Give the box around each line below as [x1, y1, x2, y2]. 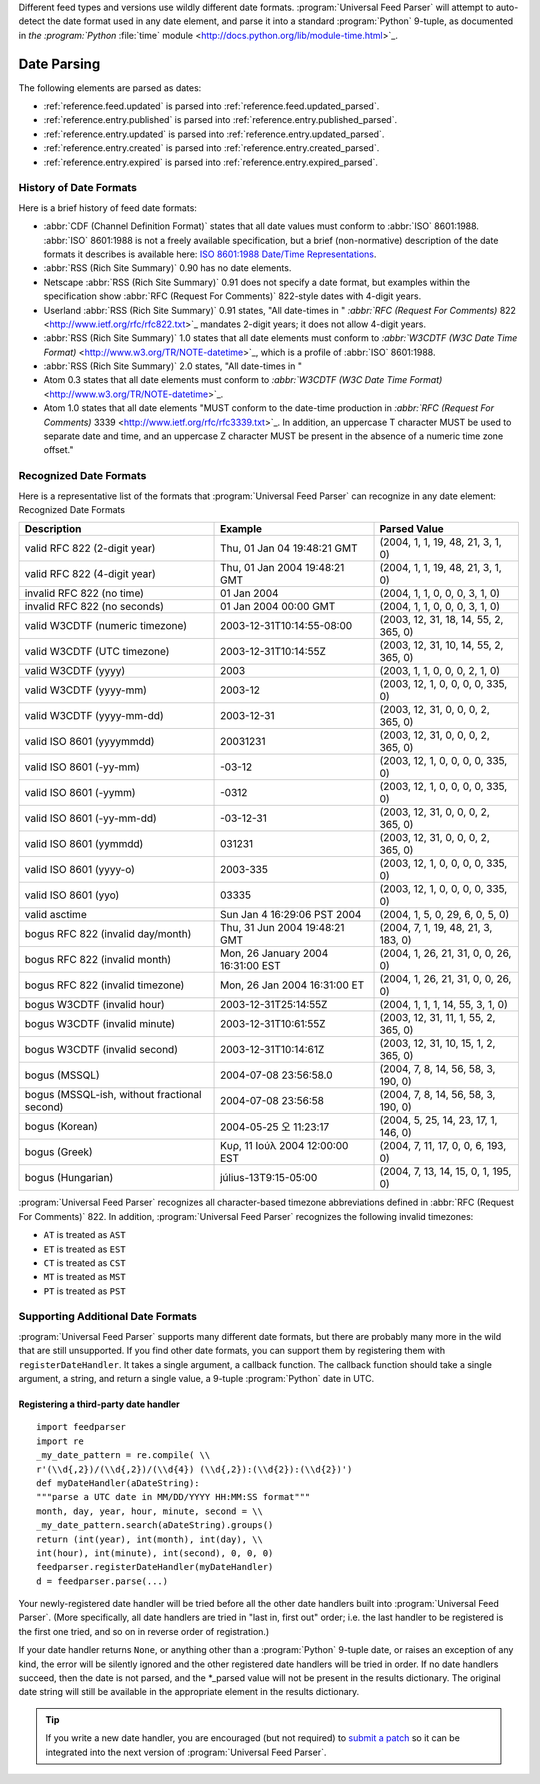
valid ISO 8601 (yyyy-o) [24, 863, 135, 877]
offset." [43, 444, 74, 456]
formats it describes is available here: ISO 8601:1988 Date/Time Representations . [43, 248, 377, 260]
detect [18, 15, 45, 27]
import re [36, 1435, 84, 1447]
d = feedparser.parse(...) [36, 1575, 169, 1587]
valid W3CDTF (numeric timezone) [24, 619, 187, 633]
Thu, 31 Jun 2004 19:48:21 [220, 921, 345, 935]
